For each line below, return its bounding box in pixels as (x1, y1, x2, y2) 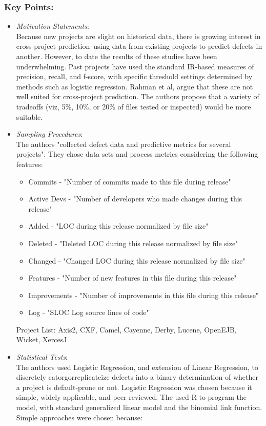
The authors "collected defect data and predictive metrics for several (16, 138, 231, 149)
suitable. (16, 111, 43, 122)
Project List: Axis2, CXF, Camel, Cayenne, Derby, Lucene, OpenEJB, (16, 324, 237, 335)
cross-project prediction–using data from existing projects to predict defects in (16, 41, 262, 51)
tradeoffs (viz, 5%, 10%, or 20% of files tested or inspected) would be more (16, 101, 251, 112)
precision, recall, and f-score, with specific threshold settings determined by (16, 71, 253, 82)
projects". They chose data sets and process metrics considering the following (16, 149, 258, 159)
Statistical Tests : (16, 351, 68, 362)
